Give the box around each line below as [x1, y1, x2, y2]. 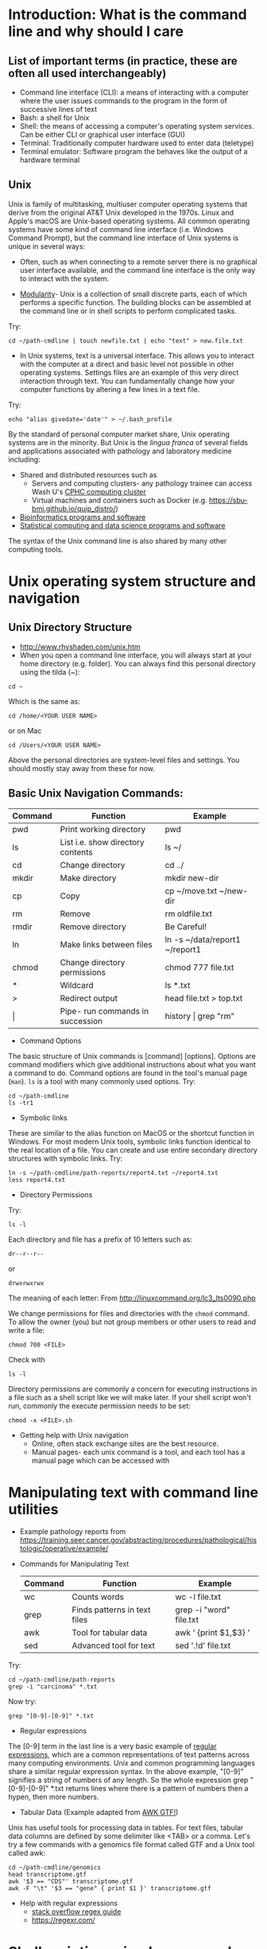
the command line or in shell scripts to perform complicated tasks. [19, 306, 237, 316]
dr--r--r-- [8, 1250, 44, 1257]
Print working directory [60, 823, 146, 835]
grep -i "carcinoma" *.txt [8, 1683, 98, 1691]
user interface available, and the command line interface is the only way [19, 265, 256, 275]
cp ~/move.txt [164, 885, 217, 896]
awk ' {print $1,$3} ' [175, 1627, 250, 1638]
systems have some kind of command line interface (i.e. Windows [8, 224, 224, 234]
